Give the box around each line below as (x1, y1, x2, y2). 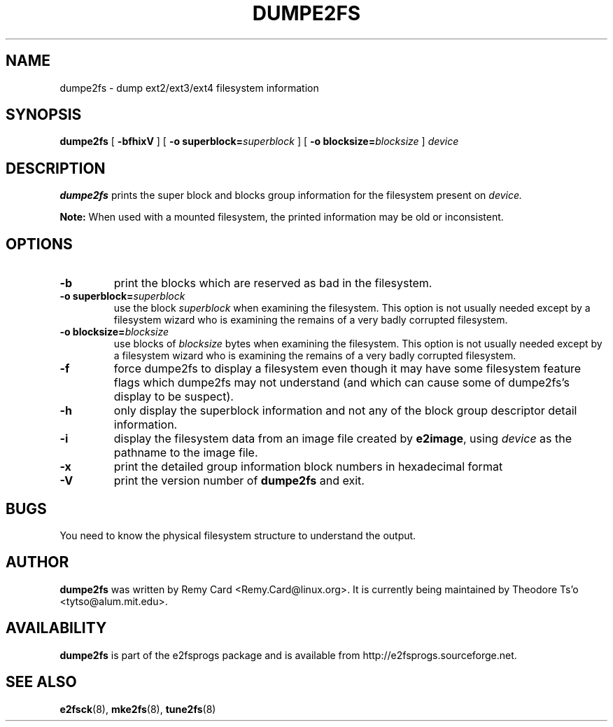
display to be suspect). (113, 389, 234, 404)
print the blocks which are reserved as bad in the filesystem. (113, 276, 432, 291)
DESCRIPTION (6, 159, 106, 177)
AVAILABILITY (6, 619, 107, 637)
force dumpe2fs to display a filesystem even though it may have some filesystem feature (113, 361, 582, 376)
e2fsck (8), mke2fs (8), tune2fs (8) (59, 702, 216, 715)
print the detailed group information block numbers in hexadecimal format (113, 459, 503, 474)
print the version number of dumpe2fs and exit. (113, 473, 365, 488)
